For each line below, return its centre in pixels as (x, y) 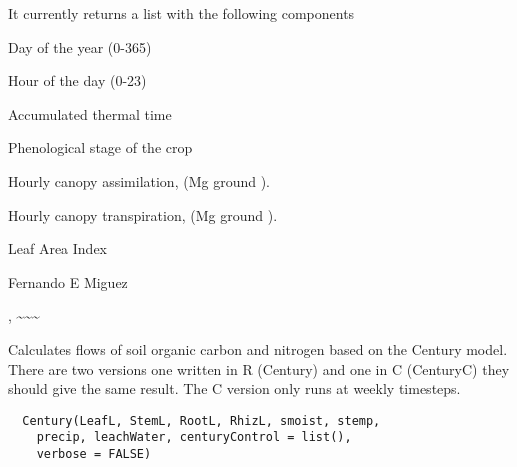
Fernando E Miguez (68, 281)
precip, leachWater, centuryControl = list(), (194, 437)
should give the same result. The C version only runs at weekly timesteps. (234, 388)
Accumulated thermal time (90, 113)
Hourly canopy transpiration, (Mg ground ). (143, 214)
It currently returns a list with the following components (181, 13)
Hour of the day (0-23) (77, 80)
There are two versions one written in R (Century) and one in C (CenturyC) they (259, 368)
